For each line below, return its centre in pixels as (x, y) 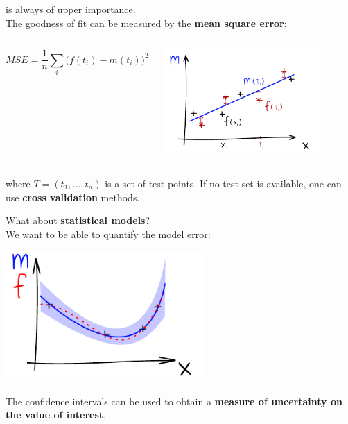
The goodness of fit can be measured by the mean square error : (146, 23)
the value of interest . (56, 415)
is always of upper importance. (71, 9)
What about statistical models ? (78, 220)
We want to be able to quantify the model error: (108, 234)
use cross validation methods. (73, 197)
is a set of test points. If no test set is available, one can (223, 183)
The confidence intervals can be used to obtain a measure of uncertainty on (174, 401)
